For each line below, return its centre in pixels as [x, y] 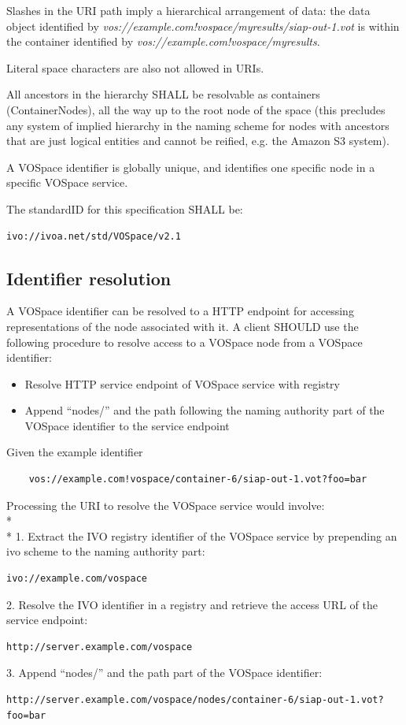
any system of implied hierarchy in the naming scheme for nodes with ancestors [198, 125]
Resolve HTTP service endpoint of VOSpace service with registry [182, 383]
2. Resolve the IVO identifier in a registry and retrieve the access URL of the [192, 604]
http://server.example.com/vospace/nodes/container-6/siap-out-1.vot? [195, 700]
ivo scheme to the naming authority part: [106, 551]
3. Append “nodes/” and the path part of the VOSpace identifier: [164, 673]
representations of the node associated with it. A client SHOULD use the [183, 326]
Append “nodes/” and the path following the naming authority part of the [205, 410]
